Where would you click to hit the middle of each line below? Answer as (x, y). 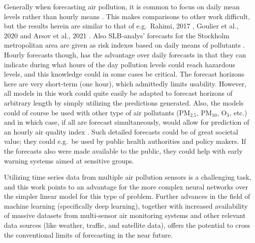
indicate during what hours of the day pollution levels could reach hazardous (120, 64)
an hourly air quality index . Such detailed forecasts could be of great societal (121, 131)
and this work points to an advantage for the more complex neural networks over (126, 186)
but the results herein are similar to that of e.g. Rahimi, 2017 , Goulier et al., (121, 26)
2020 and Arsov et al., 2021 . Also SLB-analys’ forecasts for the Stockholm (117, 35)
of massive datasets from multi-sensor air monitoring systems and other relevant (125, 215)
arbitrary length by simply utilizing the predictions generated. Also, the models (124, 102)
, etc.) (238, 112)
